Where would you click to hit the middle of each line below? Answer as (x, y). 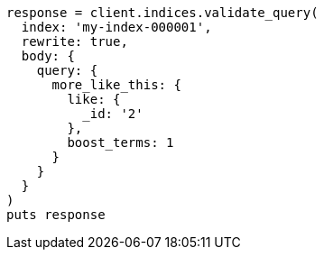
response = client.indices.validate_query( (162, 13)
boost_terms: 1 (120, 142)
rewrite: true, (74, 41)
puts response (56, 215)
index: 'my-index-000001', (116, 27)
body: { (48, 56)
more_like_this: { (116, 85)
